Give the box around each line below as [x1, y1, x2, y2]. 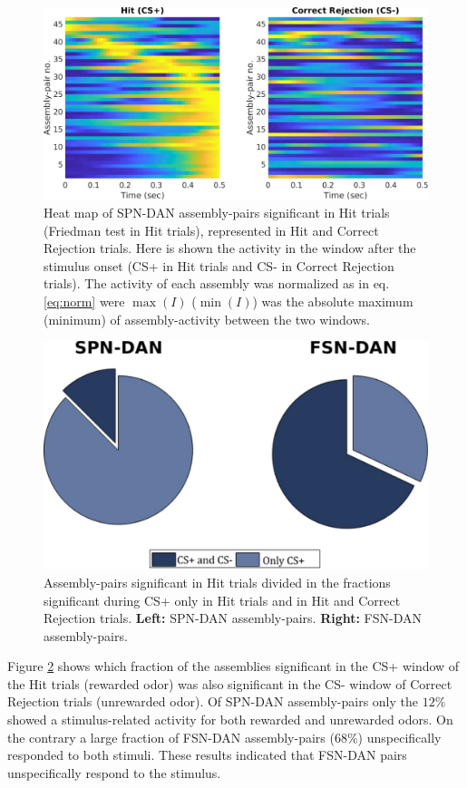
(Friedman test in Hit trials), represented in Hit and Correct [44, 220, 379, 239]
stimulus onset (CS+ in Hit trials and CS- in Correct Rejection [44, 256, 394, 275]
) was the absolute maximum [252, 291, 413, 310]
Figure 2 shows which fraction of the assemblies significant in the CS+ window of [7, 657, 460, 676]
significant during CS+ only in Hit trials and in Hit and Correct [44, 590, 401, 609]
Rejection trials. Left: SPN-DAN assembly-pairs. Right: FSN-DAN [44, 608, 423, 627]
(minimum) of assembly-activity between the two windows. [44, 309, 370, 328]
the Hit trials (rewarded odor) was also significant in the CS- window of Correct [7, 674, 452, 693]
